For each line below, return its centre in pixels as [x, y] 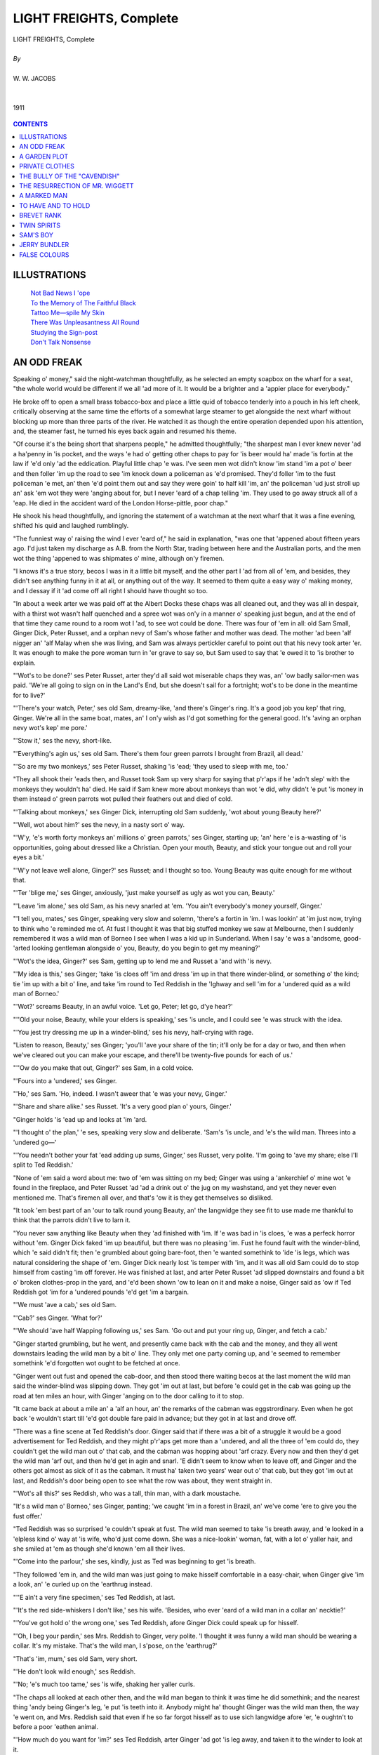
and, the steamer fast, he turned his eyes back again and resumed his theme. [125, 431]
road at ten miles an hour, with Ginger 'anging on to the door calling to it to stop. [129, 1396]
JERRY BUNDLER [44, 245]
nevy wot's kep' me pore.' [50, 727]
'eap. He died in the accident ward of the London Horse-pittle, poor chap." [120, 503]
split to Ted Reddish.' [43, 1165]
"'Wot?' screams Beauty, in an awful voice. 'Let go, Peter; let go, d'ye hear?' [123, 1007]
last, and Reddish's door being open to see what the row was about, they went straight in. [143, 1481]
